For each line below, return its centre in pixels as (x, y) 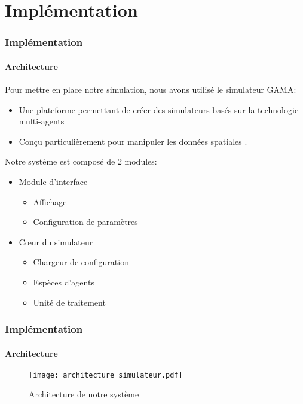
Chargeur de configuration (81, 262)
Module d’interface (53, 181)
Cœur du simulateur (56, 242)
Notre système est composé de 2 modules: (81, 161)
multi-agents (42, 121)
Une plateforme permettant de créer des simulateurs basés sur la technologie (159, 109)
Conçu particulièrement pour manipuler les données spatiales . (133, 141)
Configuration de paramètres (85, 222)
